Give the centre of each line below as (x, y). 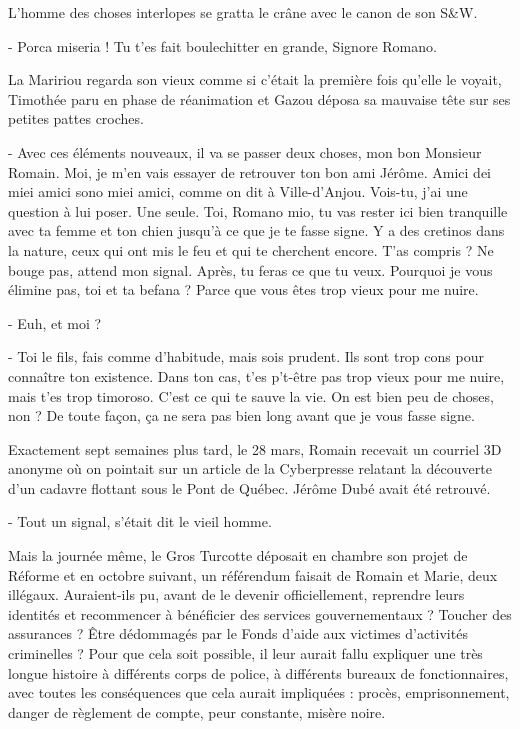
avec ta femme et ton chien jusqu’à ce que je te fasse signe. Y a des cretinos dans (256, 230)
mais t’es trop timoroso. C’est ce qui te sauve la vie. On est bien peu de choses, (251, 395)
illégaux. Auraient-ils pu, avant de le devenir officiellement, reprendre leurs (236, 594)
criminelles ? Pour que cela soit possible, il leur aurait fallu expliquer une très (245, 653)
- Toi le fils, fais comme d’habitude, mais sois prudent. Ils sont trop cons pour (246, 356)
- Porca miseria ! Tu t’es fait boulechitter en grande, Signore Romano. (222, 45)
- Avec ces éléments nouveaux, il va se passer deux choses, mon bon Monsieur (245, 151)
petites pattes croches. (76, 118)
